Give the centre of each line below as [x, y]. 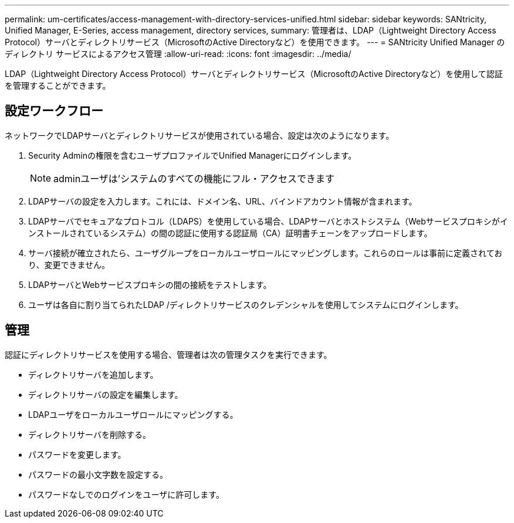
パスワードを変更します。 [77, 454]
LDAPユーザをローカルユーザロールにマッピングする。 [133, 414]
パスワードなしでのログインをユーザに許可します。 [126, 494]
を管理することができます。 [58, 86]
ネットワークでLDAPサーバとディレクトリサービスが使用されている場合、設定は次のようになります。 [199, 135]
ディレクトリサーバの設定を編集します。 [106, 394]
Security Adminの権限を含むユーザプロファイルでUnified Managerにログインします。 [192, 155]
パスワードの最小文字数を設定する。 [98, 474]
